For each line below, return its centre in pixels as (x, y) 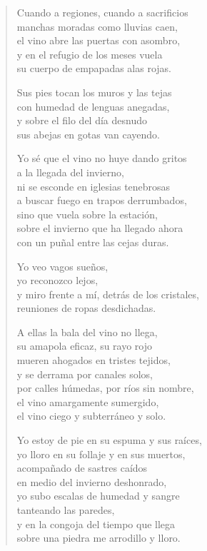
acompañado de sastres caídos (82, 468)
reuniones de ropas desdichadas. (86, 308)
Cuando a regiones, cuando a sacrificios (102, 12)
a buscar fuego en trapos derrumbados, (102, 200)
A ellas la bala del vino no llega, (87, 332)
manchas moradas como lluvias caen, (97, 26)
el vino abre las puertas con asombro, (99, 40)
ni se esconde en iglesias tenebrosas (94, 186)
